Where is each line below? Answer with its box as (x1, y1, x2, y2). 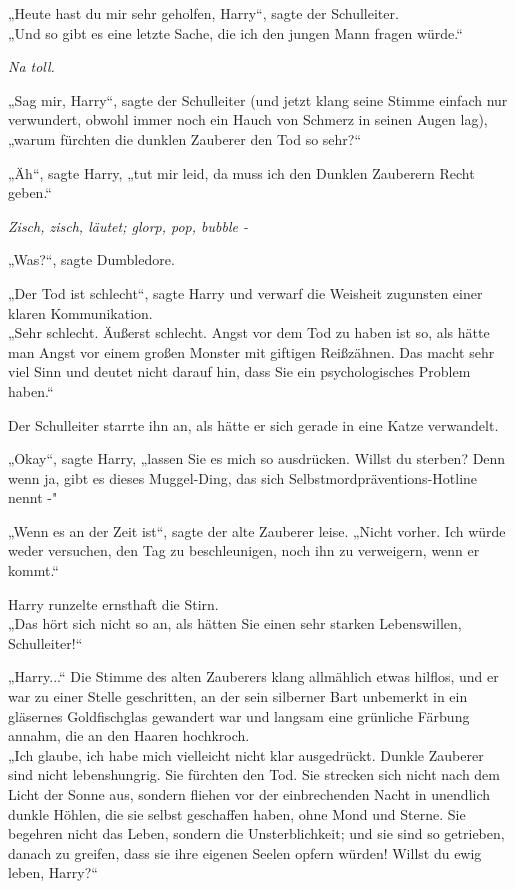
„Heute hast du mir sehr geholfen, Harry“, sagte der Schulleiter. (8, 3, 399, 23)
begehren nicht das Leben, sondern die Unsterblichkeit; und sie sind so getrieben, (8, 823, 505, 844)
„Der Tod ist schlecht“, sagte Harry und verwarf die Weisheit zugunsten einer (8, 282, 483, 303)
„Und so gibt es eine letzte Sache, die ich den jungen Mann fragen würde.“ (8, 22, 463, 43)
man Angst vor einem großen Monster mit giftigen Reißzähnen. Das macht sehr (8, 341, 495, 362)
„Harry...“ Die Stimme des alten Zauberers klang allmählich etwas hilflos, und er (8, 666, 499, 687)
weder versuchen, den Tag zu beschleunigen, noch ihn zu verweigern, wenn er (8, 540, 480, 561)
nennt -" (8, 487, 58, 508)
